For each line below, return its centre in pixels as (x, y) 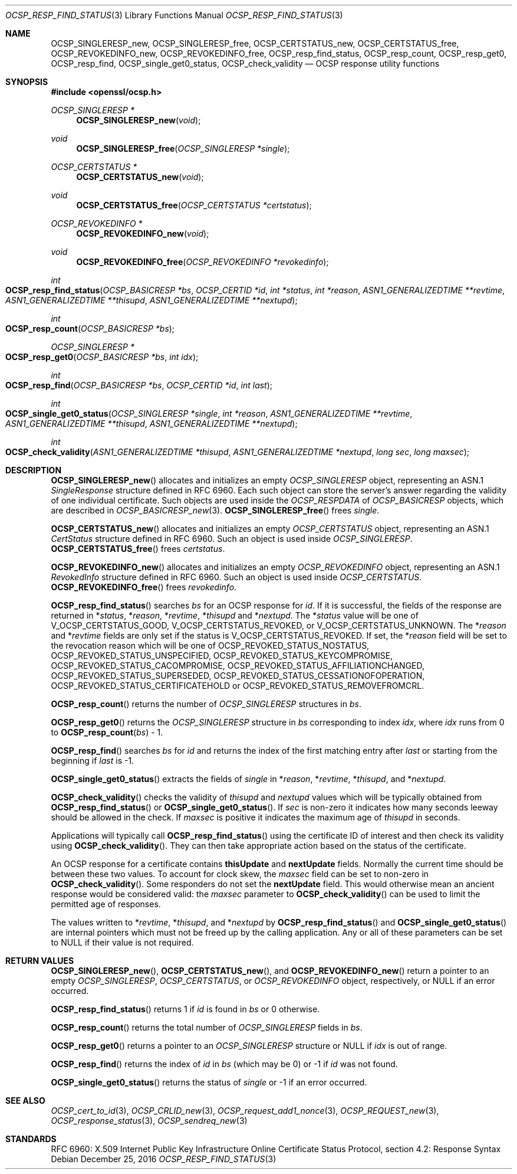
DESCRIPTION (34, 470)
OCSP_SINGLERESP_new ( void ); (139, 120)
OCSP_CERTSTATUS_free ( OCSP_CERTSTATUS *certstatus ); (194, 205)
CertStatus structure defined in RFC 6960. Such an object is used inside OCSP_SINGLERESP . (232, 539)
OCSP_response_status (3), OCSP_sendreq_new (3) (149, 1121)
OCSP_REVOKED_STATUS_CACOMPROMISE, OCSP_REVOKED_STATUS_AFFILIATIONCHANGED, (238, 666)
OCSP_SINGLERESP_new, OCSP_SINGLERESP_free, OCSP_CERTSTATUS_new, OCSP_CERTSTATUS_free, (255, 43)
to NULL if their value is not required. (122, 942)
